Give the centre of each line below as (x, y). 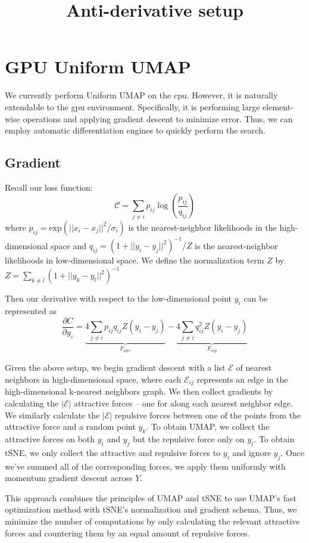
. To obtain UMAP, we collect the (208, 426)
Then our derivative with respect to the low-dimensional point (118, 298)
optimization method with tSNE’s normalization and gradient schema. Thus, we (151, 509)
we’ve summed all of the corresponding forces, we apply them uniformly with (145, 466)
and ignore (252, 452)
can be (256, 298)
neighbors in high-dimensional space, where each (93, 379)
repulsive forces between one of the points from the (208, 415)
